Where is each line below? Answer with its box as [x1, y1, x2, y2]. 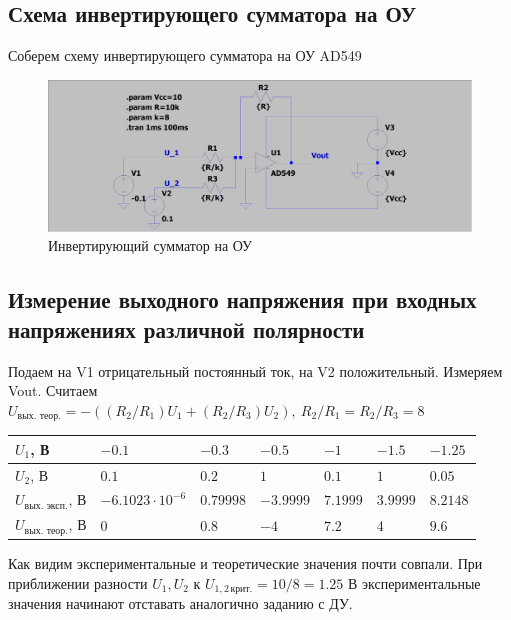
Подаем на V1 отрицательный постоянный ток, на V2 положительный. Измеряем [8, 360, 503, 381]
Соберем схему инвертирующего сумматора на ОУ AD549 [8, 45, 362, 66]
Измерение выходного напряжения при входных [8, 284, 477, 315]
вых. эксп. [24, 500, 68, 511]
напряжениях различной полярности [8, 313, 365, 344]
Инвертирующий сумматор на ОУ [48, 235, 252, 256]
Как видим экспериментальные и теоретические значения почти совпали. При [8, 553, 483, 574]
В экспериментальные [347, 572, 481, 593]
